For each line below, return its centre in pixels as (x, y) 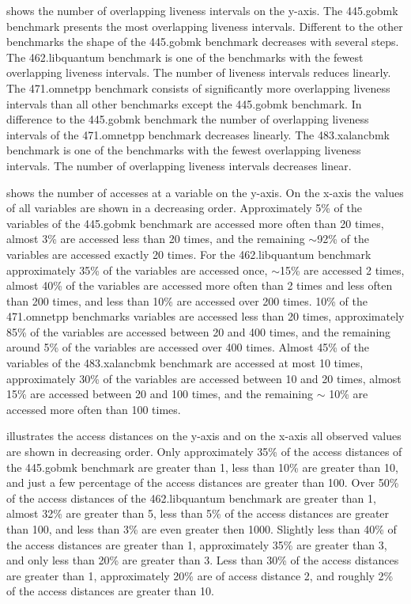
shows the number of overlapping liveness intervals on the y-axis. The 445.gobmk (202, 10)
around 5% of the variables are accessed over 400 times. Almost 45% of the (188, 347)
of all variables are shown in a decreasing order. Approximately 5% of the (185, 208)
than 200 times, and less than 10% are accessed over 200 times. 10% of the (187, 300)
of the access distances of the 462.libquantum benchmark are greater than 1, (191, 498)
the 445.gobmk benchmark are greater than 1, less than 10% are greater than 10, (202, 467)
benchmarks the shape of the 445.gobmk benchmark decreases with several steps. (203, 42)
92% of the (343, 239)
